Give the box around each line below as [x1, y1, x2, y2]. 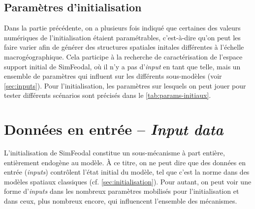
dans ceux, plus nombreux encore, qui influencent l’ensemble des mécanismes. [4, 196, 237, 206]
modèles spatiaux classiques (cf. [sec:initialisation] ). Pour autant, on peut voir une [4, 176, 252, 186]
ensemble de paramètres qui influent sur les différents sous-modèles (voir [4, 71, 222, 81]
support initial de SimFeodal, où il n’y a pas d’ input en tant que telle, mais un [4, 61, 241, 71]
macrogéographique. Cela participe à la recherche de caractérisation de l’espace [4, 51, 243, 61]
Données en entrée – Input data [4, 119, 223, 140]
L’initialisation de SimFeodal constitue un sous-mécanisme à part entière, [4, 148, 225, 158]
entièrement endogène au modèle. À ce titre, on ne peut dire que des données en [4, 157, 246, 167]
